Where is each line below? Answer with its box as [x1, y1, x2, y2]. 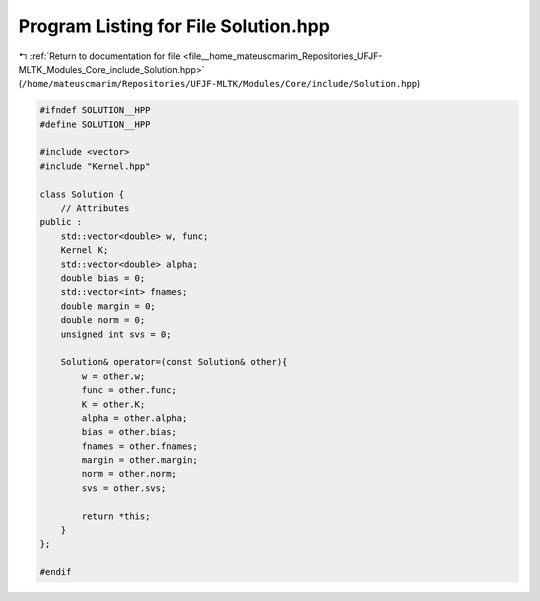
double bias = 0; [60, 273, 146, 284]
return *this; [81, 510, 151, 522]
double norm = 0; [60, 315, 146, 326]
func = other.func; [81, 385, 177, 396]
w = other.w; [81, 370, 146, 382]
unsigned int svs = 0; [60, 328, 172, 340]
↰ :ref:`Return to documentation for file [18, 50, 181, 62]
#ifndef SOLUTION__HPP [39, 105, 151, 116]
